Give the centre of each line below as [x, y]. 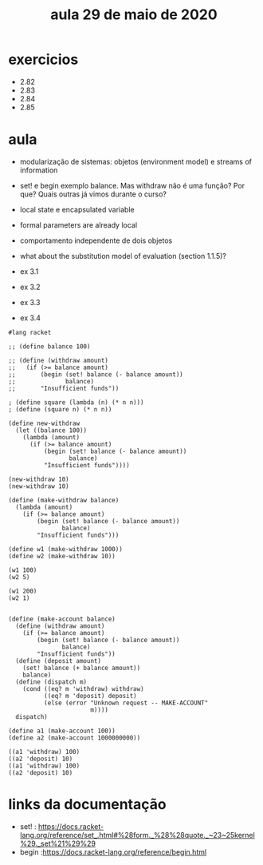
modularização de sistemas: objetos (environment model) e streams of [136, 161]
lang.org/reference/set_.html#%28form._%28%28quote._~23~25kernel [137, 835]
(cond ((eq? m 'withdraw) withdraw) [84, 688]
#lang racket [30, 332]
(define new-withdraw [44, 423]
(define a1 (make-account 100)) [62, 731]
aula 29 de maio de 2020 [134, 15]
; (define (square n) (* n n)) [60, 409]
